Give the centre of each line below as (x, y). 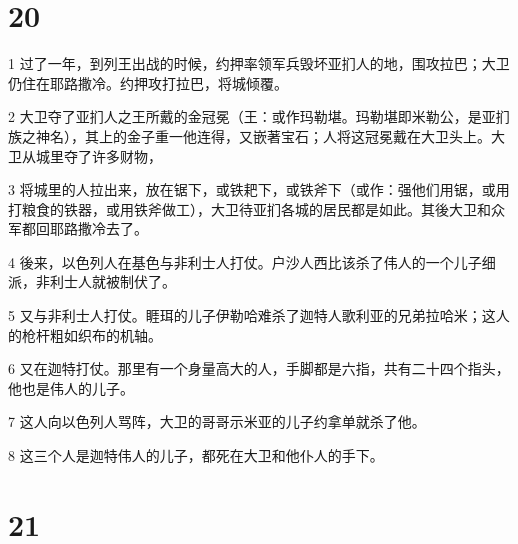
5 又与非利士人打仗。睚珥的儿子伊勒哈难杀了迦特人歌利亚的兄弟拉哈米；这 (252, 315)
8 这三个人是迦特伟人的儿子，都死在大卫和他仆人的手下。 (196, 455)
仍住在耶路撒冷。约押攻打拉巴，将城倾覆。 (148, 82)
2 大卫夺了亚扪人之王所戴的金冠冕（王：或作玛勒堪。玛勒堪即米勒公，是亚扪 (259, 116)
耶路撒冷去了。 (98, 228)
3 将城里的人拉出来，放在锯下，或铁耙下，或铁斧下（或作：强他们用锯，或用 (259, 189)
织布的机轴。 (119, 334)
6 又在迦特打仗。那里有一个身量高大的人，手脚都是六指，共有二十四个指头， (259, 368)
